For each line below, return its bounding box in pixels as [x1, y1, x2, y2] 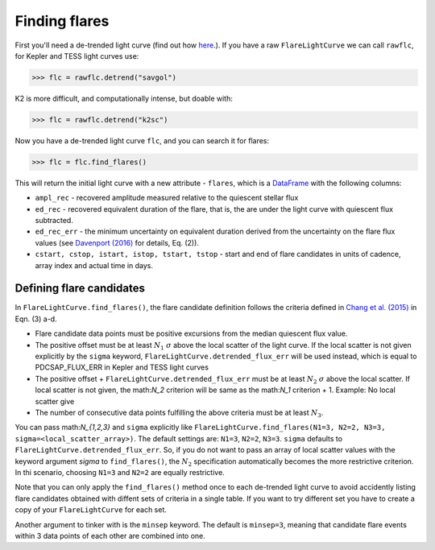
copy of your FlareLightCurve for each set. [14, 505, 167, 515]
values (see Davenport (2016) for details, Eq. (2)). [35, 238, 199, 247]
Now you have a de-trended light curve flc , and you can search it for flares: [14, 135, 270, 145]
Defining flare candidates [14, 282, 145, 296]
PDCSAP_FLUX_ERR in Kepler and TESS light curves [35, 362, 209, 372]
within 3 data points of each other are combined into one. [14, 531, 205, 540]
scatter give [35, 396, 75, 406]
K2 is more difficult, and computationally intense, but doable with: [14, 93, 233, 103]
